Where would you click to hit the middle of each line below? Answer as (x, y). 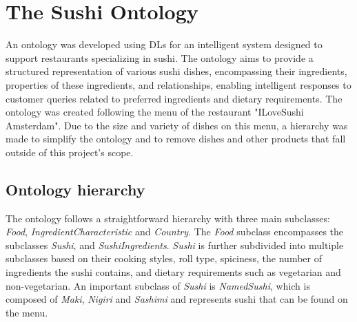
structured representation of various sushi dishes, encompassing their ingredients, (176, 71)
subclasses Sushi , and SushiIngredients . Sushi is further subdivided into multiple (175, 245)
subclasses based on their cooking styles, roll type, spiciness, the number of (164, 258)
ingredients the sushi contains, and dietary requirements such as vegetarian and (173, 272)
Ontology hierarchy (75, 189)
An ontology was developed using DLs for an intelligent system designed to (164, 44)
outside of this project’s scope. (70, 152)
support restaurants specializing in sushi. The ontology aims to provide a (160, 57)
